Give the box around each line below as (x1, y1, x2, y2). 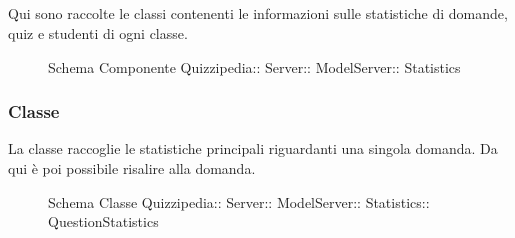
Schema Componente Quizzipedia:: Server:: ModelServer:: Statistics (48, 56, 461, 77)
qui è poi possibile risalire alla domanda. (8, 157, 256, 178)
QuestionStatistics (48, 211, 159, 232)
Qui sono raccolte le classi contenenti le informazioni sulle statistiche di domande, (8, 3, 508, 24)
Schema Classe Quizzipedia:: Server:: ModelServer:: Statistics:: (48, 191, 430, 212)
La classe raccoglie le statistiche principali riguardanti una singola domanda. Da (8, 138, 498, 159)
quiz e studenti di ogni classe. (8, 22, 188, 43)
